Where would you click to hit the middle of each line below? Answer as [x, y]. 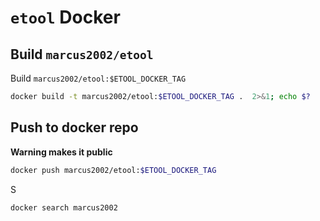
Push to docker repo [74, 127]
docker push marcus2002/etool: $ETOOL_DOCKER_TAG [113, 170]
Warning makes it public [61, 152]
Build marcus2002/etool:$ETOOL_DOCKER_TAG [98, 78]
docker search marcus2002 [64, 207]
